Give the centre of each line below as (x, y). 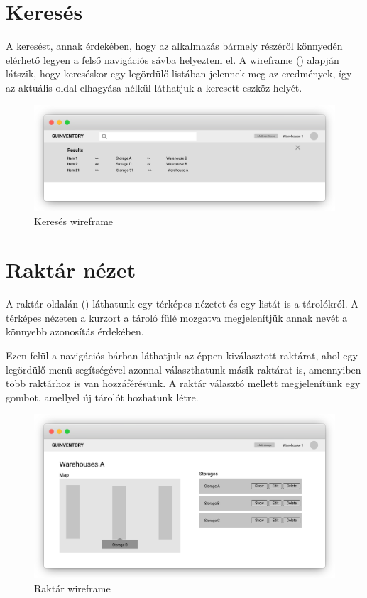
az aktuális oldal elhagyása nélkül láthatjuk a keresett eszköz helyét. (154, 87)
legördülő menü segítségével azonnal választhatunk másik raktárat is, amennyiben (183, 369)
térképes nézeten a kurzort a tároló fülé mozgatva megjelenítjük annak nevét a (177, 317)
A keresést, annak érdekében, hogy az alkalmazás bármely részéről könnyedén (174, 46)
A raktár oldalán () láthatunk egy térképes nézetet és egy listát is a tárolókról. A (182, 304)
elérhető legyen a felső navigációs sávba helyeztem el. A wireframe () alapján (172, 59)
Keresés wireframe (74, 221)
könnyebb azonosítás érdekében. (75, 331)
